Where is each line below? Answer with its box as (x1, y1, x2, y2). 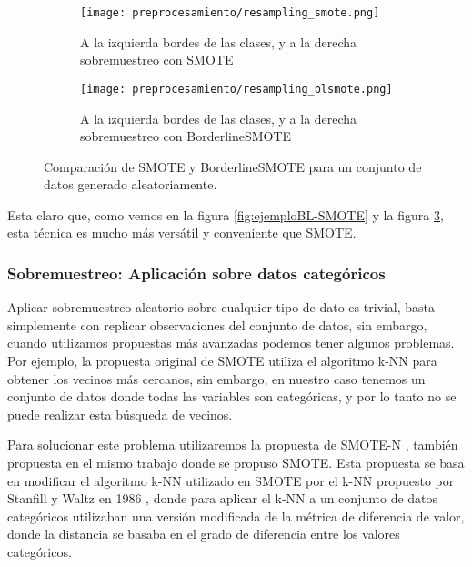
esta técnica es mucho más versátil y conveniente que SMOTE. (7, 223, 357, 242)
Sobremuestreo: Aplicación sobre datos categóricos (7, 261, 386, 284)
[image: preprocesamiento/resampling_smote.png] (80, 6, 380, 19)
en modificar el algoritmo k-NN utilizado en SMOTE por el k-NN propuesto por (7, 471, 455, 490)
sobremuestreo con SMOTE (80, 50, 234, 69)
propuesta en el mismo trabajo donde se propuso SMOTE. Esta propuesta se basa (7, 453, 465, 472)
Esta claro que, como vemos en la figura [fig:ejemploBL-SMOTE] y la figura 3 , (7, 205, 444, 224)
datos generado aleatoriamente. (44, 175, 217, 194)
